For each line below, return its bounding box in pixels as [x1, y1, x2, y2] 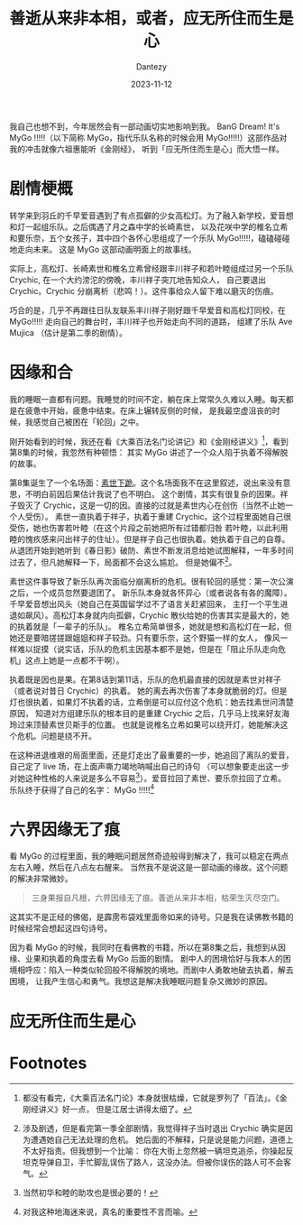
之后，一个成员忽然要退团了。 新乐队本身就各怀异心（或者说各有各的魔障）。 [9, 587, 292, 598]
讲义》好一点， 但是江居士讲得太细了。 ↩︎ [38, 1103, 192, 1114]
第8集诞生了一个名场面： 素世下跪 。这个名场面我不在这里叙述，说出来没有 [9, 477, 283, 488]
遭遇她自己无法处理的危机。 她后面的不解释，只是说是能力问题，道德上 [30, 1134, 294, 1145]
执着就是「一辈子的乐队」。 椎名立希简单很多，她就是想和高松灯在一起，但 [16, 622, 292, 632]
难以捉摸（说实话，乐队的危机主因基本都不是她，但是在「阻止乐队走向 [16, 644, 278, 655]
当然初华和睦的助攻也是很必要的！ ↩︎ [22, 1187, 159, 1198]
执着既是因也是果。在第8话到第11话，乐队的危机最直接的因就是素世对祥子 [9, 674, 282, 686]
